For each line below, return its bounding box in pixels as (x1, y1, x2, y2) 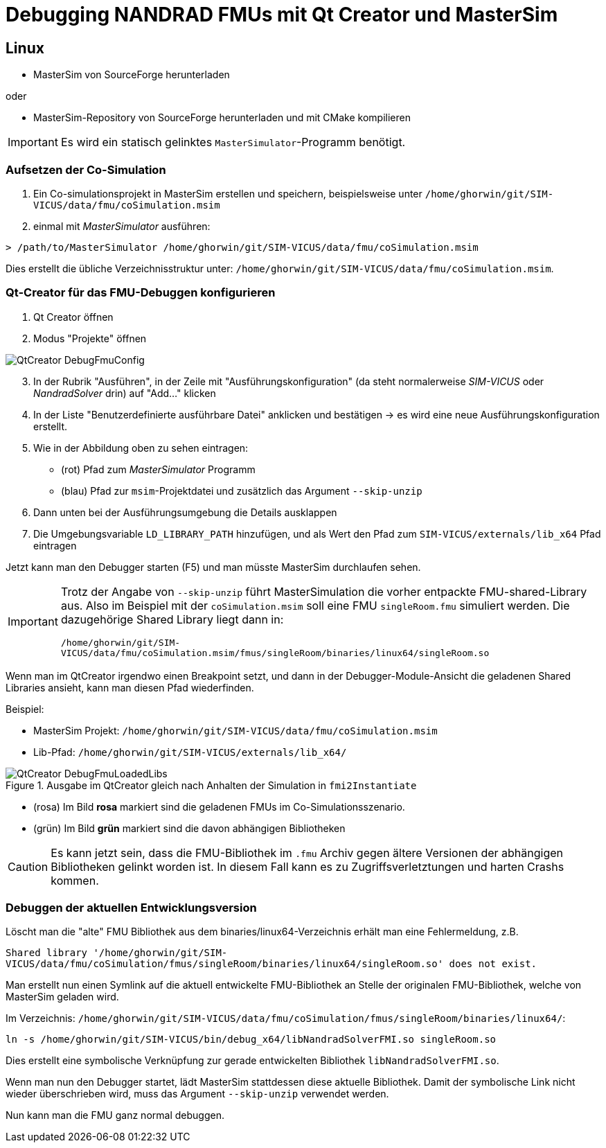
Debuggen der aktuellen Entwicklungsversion (6, 901, 257, 915)
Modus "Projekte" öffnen (33, 332, 147, 344)
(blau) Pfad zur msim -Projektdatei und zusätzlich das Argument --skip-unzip (61, 484, 422, 497)
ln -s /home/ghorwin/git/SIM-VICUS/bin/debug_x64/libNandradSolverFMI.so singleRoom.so (6, 1034, 497, 1045)
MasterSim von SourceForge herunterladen (33, 69, 230, 81)
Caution (8, 859, 48, 874)
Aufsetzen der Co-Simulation (6, 162, 166, 177)
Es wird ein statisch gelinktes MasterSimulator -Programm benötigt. (60, 135, 406, 150)
